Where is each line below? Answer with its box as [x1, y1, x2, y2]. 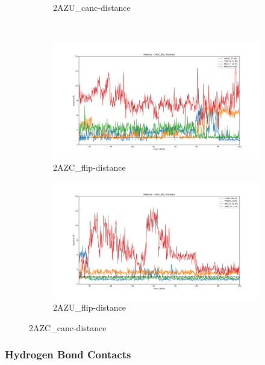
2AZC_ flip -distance [53, 161, 126, 174]
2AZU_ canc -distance [53, 1, 131, 13]
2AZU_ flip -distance [53, 300, 126, 313]
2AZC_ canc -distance [29, 321, 107, 334]
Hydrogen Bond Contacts [5, 347, 131, 362]
